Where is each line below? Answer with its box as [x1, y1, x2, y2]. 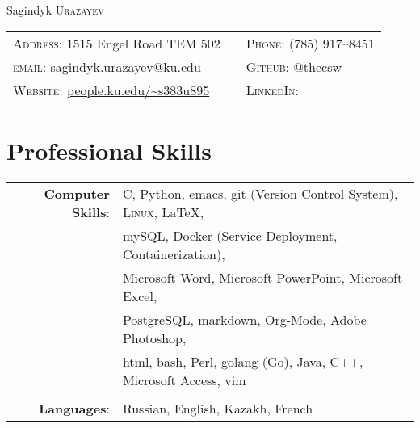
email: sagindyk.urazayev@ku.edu [13, 57, 201, 76]
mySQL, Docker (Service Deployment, [122, 225, 338, 245]
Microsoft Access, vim [122, 370, 246, 389]
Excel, [122, 286, 157, 305]
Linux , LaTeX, [122, 202, 204, 221]
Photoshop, [122, 328, 187, 347]
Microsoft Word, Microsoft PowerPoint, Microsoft [122, 267, 403, 287]
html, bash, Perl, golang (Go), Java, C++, [122, 351, 363, 371]
